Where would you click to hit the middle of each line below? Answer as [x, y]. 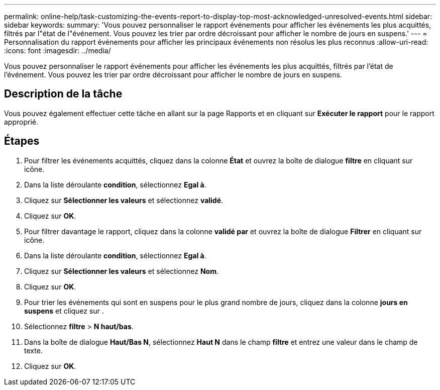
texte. [33, 350]
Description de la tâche [63, 94]
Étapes [22, 141]
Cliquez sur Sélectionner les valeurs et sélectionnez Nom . [121, 271]
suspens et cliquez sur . [64, 311]
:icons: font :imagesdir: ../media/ [58, 51]
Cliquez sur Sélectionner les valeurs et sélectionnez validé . [124, 200]
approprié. [21, 122]
